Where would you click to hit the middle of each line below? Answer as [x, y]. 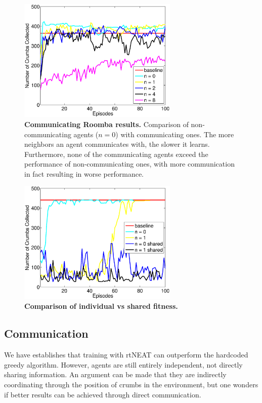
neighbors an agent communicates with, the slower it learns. [117, 144]
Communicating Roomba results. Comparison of [106, 124]
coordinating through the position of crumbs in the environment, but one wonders [131, 384]
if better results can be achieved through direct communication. [103, 394]
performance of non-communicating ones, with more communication [129, 164]
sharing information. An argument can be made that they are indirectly [115, 374]
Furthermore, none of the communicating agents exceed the [116, 154]
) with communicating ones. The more [175, 134]
